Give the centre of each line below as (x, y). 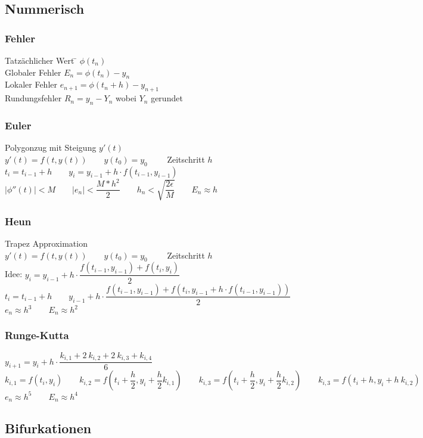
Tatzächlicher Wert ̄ (41, 60)
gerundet (167, 98)
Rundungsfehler (33, 98)
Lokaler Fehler (31, 84)
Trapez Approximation (46, 243)
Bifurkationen (48, 428)
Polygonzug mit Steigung (51, 147)
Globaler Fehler (33, 72)
